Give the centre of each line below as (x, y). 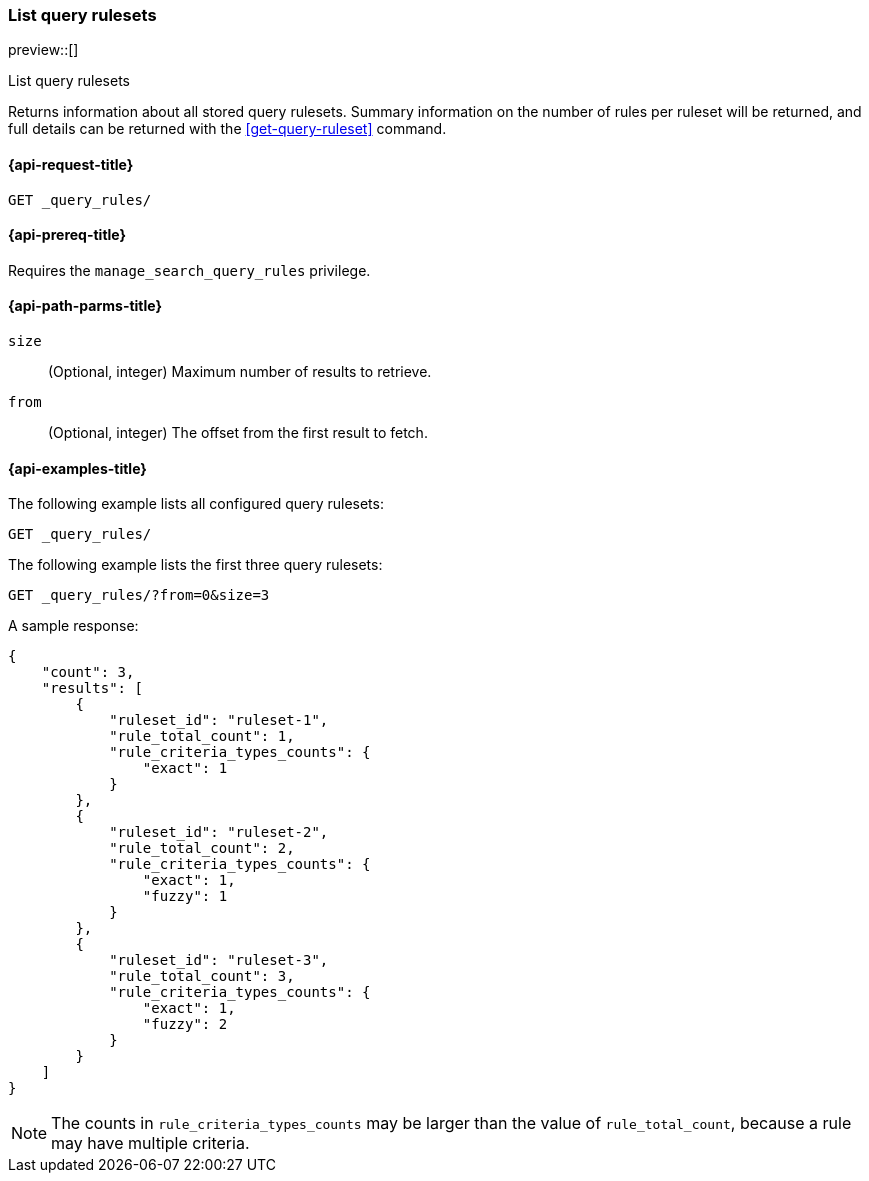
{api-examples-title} (77, 468)
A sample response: (73, 626)
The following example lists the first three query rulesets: (195, 565)
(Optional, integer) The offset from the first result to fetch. (238, 433)
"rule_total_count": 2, (202, 848)
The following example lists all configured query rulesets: (196, 504)
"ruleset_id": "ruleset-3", (219, 960)
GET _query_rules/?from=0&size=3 (139, 595)
